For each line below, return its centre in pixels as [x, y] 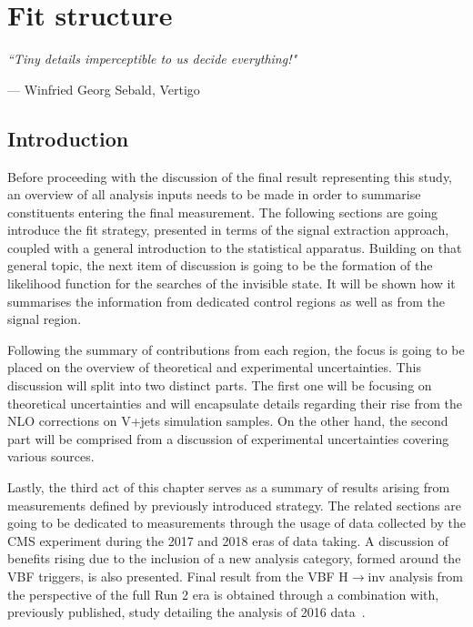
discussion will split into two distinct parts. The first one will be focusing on [220, 385]
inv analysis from [416, 576]
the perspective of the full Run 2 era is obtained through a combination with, [223, 594]
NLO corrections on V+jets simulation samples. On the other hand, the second [228, 421]
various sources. [51, 456]
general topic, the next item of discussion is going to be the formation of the [220, 265]
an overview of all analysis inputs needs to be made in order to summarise [214, 194]
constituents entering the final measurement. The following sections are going [222, 212]
